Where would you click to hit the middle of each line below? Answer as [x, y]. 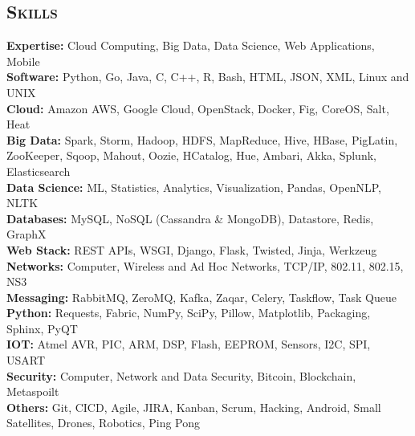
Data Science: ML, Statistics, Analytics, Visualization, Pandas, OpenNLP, [194, 187]
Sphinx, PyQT [42, 328]
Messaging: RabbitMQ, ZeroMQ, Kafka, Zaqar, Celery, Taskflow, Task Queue [202, 297]
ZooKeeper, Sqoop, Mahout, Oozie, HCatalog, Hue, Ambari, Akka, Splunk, [191, 155]
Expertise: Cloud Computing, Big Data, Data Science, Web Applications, [191, 45]
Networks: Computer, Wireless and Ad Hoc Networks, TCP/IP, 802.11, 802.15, [205, 265]
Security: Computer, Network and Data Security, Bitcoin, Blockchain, [181, 375]
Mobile [23, 61]
